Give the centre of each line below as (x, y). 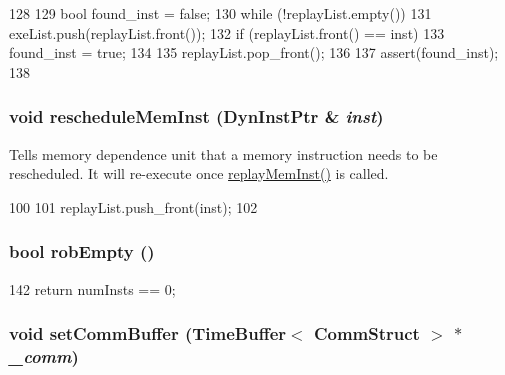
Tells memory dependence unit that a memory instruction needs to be (223, 153)
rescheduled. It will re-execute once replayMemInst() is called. (199, 173)
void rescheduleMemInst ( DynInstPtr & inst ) (196, 116)
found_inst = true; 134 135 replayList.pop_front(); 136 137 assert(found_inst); (254, 52)
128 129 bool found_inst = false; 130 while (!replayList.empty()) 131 (220, 13)
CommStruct (366, 333)
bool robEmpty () (82, 251)
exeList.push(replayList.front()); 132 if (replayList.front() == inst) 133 (227, 32)
